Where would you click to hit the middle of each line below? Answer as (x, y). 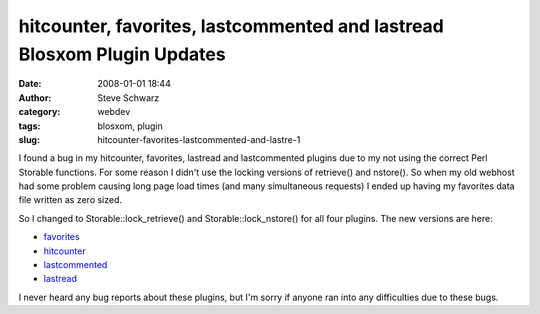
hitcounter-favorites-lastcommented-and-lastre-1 (199, 139)
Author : (35, 97)
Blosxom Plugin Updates (122, 54)
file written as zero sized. (70, 200)
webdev (114, 112)
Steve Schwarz (128, 97)
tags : (29, 126)
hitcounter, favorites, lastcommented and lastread (231, 26)
